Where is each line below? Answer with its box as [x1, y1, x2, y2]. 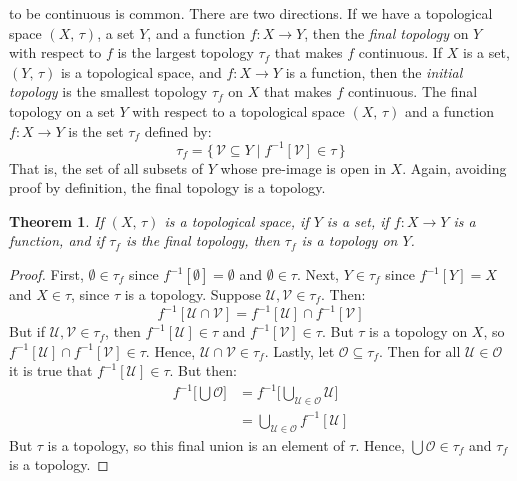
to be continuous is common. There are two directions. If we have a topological [9, 3, 493, 23]
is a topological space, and [60, 61, 222, 82]
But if [9, 321, 45, 342]
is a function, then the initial [285, 61, 463, 82]
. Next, [296, 264, 339, 285]
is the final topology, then [125, 230, 280, 251]
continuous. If [358, 42, 443, 63]
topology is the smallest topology [9, 81, 208, 102]
